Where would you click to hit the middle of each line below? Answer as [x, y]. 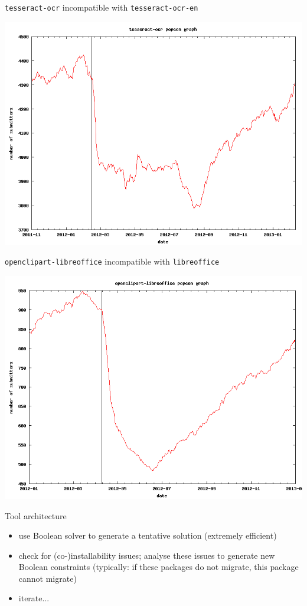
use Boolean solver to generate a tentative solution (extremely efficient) [148, 535]
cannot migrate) [48, 578]
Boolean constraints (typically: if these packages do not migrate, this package [159, 567]
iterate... [34, 598]
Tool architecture [36, 515]
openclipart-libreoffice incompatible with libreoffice [112, 261]
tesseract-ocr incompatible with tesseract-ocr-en [102, 7]
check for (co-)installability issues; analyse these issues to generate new [147, 555]
